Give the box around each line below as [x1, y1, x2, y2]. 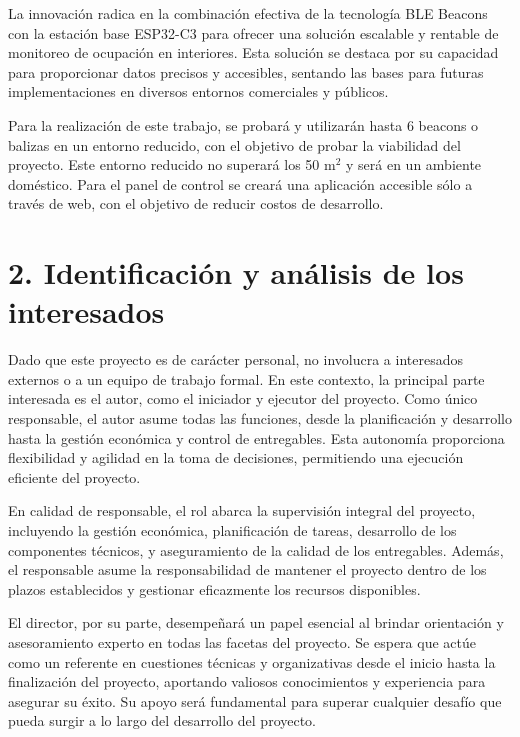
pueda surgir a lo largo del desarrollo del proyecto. [8, 710, 317, 731]
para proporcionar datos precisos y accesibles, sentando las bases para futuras [8, 61, 484, 82]
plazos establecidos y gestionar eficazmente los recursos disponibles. [8, 578, 421, 599]
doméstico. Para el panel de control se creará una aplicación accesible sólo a [8, 173, 473, 194]
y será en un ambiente [346, 154, 482, 175]
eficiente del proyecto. [8, 466, 141, 487]
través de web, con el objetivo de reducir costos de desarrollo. [8, 193, 384, 214]
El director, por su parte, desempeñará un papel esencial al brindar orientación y [8, 612, 504, 633]
